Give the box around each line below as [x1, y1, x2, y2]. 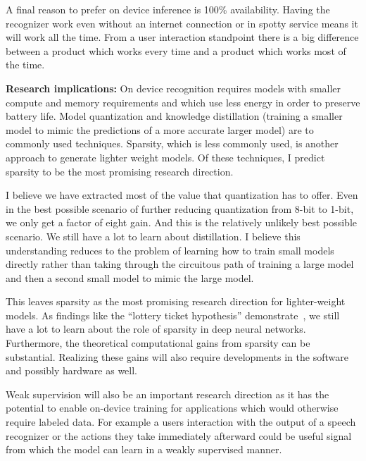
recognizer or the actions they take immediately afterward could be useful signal [6, 428, 352, 443]
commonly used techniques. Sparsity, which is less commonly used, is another [6, 136, 339, 151]
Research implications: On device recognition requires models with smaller [6, 80, 341, 95]
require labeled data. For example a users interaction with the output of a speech [6, 414, 356, 429]
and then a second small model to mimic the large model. [6, 270, 254, 285]
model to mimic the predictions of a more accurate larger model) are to [6, 122, 314, 137]
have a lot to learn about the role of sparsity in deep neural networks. [6, 321, 306, 336]
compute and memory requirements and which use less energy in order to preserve [6, 94, 360, 109]
